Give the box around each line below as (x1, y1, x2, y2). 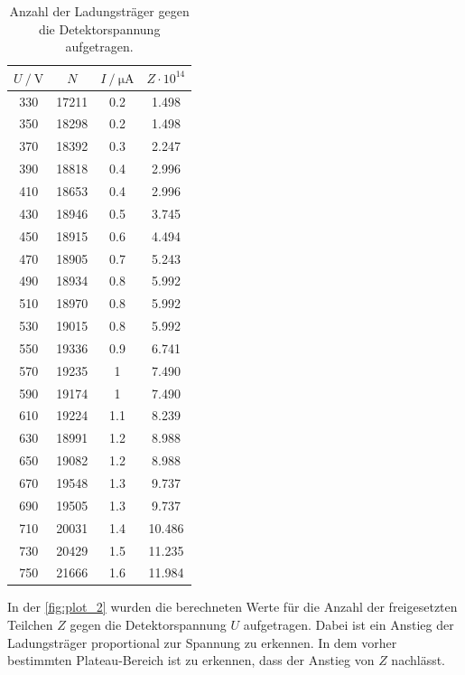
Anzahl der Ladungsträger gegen (9, 2, 190, 20)
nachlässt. (391, 651, 446, 670)
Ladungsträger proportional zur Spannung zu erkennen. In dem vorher (7, 633, 397, 652)
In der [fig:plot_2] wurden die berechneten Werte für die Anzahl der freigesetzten (7, 597, 458, 616)
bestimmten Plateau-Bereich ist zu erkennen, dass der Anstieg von (7, 651, 375, 670)
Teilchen (7, 615, 53, 634)
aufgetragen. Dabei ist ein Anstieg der (243, 615, 454, 634)
